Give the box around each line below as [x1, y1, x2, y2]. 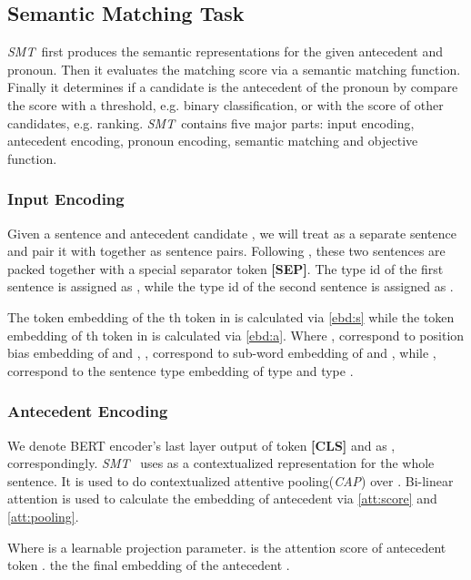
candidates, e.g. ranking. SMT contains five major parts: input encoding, [7, 113, 415, 132]
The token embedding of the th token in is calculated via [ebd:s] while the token [7, 307, 455, 326]
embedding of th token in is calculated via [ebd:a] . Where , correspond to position [7, 325, 465, 344]
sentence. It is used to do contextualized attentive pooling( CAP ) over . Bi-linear [7, 471, 454, 490]
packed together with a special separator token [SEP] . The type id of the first [7, 259, 444, 278]
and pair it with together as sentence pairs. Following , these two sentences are [7, 241, 446, 260]
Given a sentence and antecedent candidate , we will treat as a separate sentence [7, 223, 456, 242]
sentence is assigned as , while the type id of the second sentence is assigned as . [7, 277, 454, 296]
